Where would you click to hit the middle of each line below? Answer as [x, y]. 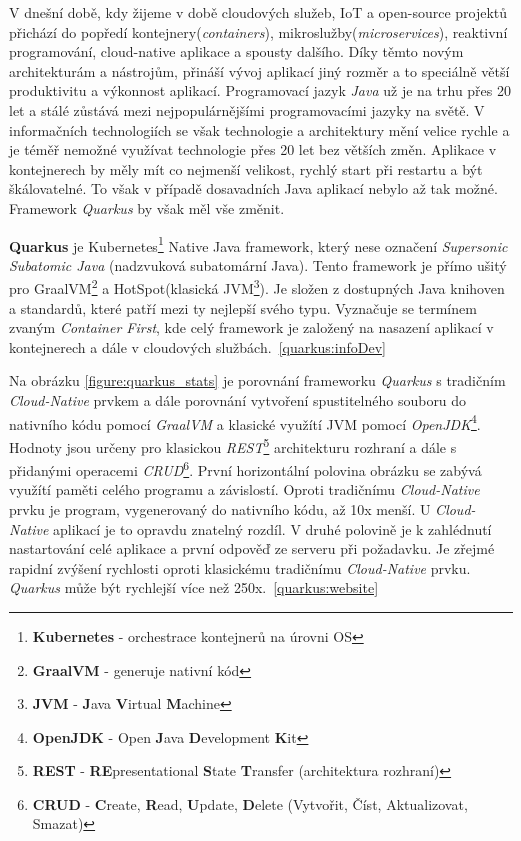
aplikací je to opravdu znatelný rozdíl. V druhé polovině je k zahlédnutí [272, 528]
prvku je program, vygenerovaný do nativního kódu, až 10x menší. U [220, 508]
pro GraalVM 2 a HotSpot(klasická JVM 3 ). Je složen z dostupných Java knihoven [257, 287]
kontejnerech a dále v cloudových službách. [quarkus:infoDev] [197, 346]
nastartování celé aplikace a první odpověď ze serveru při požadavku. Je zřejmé [252, 548]
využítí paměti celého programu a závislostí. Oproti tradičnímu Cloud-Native [244, 489]
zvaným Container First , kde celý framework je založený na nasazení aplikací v [251, 327]
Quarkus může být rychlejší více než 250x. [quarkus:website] [194, 587]
